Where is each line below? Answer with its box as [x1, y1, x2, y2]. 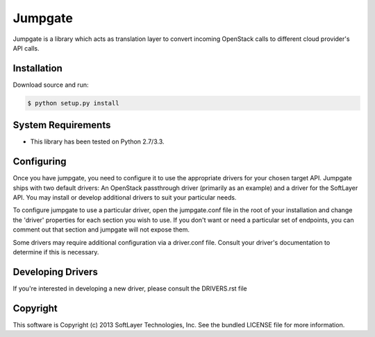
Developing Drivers [12, 266, 99, 277]
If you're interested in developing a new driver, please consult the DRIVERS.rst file [12, 284, 247, 293]
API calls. [12, 44, 40, 52]
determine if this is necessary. [12, 248, 99, 256]
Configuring [12, 156, 67, 168]
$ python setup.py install [27, 99, 119, 107]
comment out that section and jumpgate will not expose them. [12, 225, 190, 234]
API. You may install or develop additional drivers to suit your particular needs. [12, 193, 237, 202]
